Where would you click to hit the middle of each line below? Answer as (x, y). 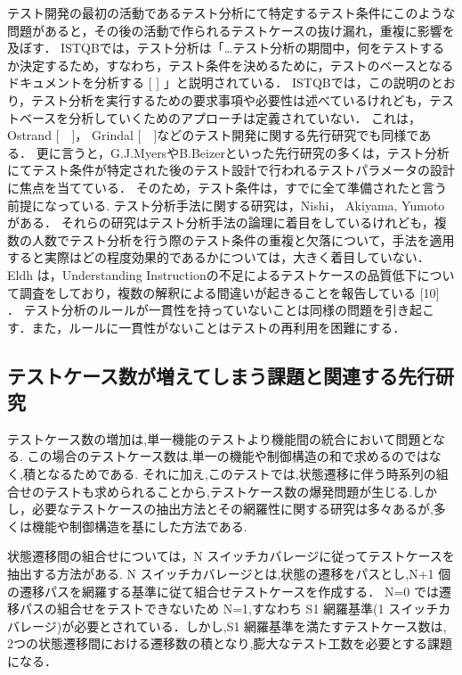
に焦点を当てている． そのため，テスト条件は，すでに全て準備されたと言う (227, 187)
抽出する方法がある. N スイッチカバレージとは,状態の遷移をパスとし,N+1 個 (229, 574)
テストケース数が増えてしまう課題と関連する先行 (221, 375)
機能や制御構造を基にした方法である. (139, 526)
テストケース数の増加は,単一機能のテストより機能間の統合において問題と (220, 438)
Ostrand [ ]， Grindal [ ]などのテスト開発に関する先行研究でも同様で (213, 135)
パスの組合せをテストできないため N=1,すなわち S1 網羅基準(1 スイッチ (229, 609)
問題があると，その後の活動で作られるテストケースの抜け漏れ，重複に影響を (231, 30)
